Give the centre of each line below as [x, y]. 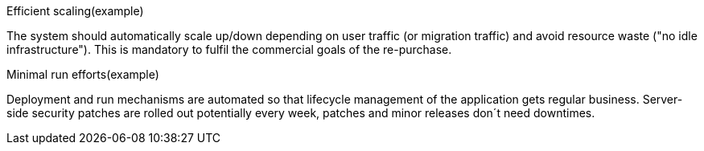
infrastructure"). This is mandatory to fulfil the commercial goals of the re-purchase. [229, 49]
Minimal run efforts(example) [83, 74]
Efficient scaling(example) [75, 11]
